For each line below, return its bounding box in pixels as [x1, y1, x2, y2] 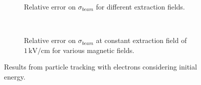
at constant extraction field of [96, 35, 187, 45]
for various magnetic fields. [52, 44, 135, 55]
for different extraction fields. [96, 1, 185, 11]
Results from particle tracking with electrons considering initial [4, 61, 197, 72]
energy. [4, 71, 25, 81]
